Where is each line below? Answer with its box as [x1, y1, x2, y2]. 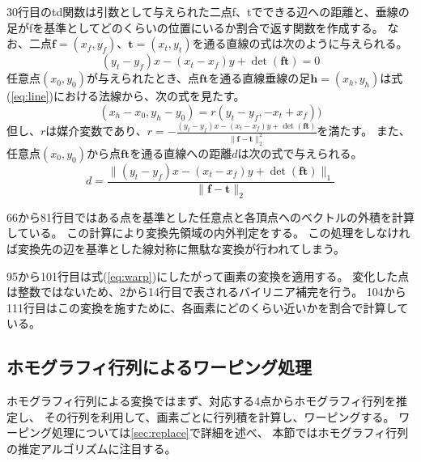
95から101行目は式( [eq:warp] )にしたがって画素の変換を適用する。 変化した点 [6, 267, 410, 284]
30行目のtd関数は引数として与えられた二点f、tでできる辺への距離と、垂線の [6, 3, 410, 19]
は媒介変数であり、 [45, 122, 147, 139]
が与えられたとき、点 [86, 70, 199, 87]
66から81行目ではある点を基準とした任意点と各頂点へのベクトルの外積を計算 [6, 208, 415, 225]
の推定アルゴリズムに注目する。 [6, 439, 176, 456]
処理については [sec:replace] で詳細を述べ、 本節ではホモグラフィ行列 [51, 424, 409, 441]
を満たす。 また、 [317, 122, 410, 139]
